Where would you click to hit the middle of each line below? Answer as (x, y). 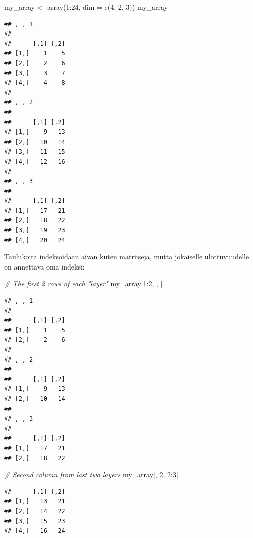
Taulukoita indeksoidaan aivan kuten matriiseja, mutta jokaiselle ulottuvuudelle (127, 257)
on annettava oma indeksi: (44, 266)
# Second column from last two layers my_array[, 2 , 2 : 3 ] (91, 475)
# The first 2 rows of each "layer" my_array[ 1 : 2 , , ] (83, 283)
